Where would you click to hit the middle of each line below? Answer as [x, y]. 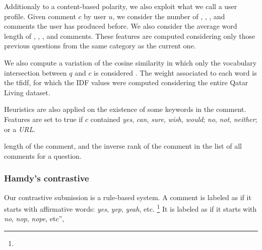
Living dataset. [27, 92]
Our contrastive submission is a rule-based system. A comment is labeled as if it [128, 197]
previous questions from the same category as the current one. [100, 46]
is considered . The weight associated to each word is [175, 72]
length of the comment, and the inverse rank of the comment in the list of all [123, 146]
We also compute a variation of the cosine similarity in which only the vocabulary [130, 62]
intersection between [36, 72]
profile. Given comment [40, 16]
